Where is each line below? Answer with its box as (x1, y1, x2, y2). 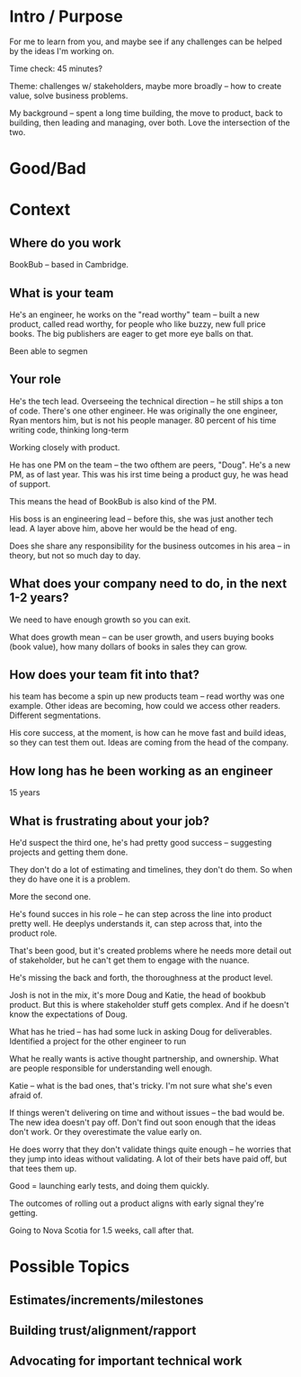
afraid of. (9, 1090, 43, 1101)
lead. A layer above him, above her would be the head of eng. (9, 522, 237, 533)
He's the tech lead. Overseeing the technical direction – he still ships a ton (9, 395, 284, 406)
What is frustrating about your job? (9, 813, 210, 829)
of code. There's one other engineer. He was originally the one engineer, (9, 405, 279, 416)
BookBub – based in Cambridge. (9, 259, 128, 270)
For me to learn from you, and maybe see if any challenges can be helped (9, 36, 283, 47)
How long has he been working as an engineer (9, 763, 273, 778)
